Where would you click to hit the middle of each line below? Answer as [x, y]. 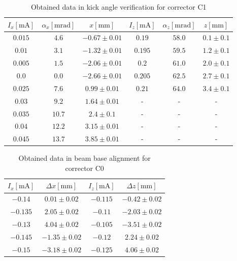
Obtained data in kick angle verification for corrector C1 [118, 7]
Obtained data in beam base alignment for [84, 158]
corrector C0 [84, 168]
